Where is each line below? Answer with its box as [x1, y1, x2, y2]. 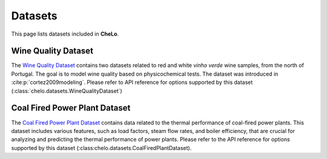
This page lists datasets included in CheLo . [11, 30, 119, 37]
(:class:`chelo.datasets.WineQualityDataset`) [11, 87, 122, 94]
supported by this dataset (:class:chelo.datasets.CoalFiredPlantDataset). [11, 144, 192, 151]
